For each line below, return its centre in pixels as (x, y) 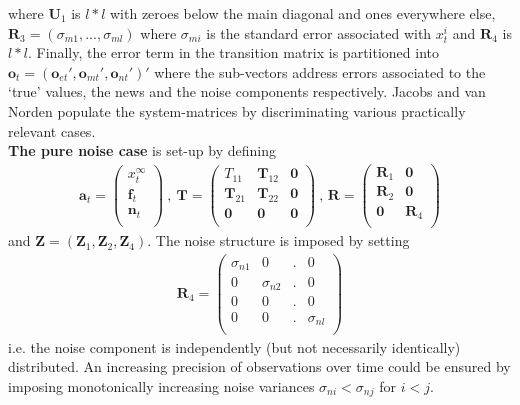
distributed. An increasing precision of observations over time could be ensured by (259, 366)
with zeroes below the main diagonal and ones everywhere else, (302, 13)
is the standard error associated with (319, 32)
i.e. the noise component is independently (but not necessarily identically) (234, 346)
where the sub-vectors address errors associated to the (320, 71)
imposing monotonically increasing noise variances (161, 385)
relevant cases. (52, 130)
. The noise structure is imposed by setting (278, 240)
